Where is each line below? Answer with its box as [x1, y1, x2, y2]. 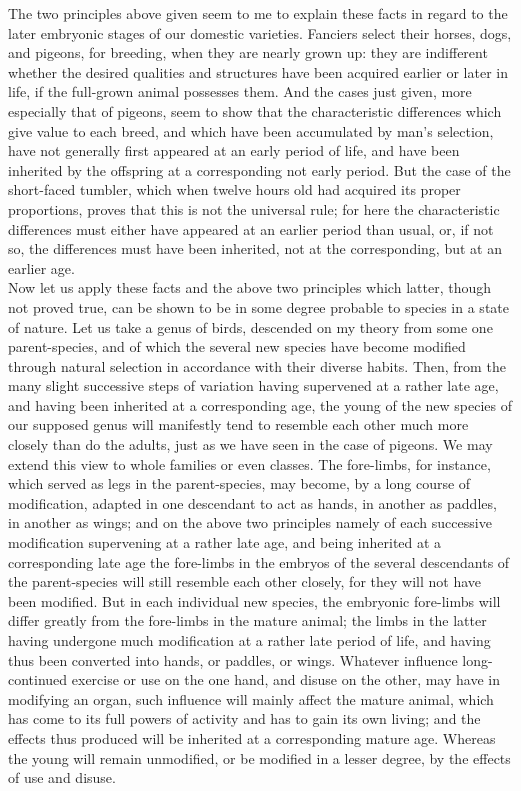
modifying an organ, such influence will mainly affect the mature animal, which [8, 688, 494, 709]
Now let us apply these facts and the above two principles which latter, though [8, 277, 491, 298]
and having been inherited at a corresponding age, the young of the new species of [8, 394, 512, 415]
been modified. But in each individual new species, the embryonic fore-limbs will [8, 590, 501, 611]
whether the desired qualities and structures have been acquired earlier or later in [8, 61, 508, 82]
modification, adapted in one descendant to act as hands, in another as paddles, [8, 492, 497, 513]
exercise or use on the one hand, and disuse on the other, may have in [71, 669, 500, 690]
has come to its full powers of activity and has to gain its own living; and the [8, 708, 481, 729]
